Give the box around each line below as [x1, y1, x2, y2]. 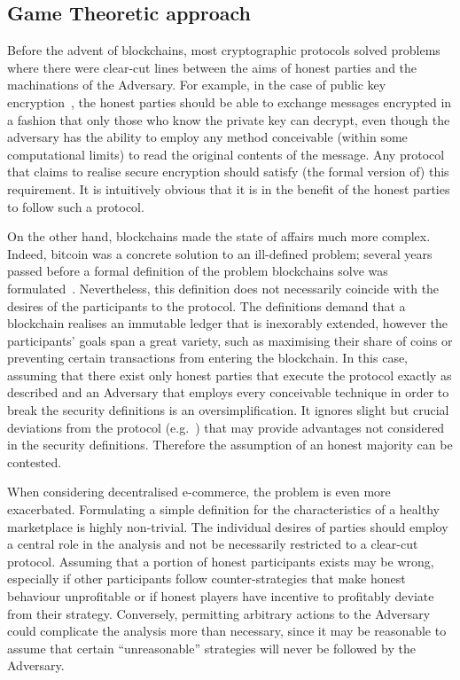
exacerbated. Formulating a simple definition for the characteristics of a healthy [7, 500, 440, 519]
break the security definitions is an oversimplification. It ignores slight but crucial [7, 401, 449, 419]
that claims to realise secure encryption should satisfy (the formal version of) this [7, 162, 449, 181]
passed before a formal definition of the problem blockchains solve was [7, 262, 388, 280]
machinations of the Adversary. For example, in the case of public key [7, 75, 386, 94]
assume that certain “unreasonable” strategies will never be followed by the [7, 638, 416, 657]
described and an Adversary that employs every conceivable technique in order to [7, 383, 449, 402]
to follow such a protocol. [7, 197, 144, 215]
